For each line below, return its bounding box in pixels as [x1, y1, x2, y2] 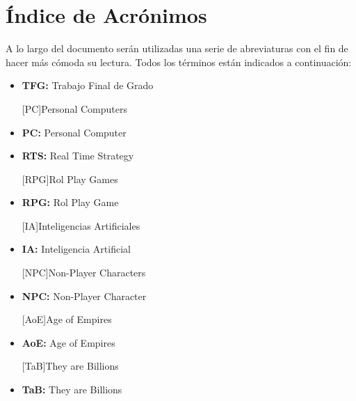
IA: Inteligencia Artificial [22, 242, 131, 256]
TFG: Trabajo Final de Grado [22, 78, 154, 93]
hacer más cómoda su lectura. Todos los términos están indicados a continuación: [6, 54, 352, 69]
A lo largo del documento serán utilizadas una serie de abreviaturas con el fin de [6, 41, 348, 56]
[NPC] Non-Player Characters [22, 265, 146, 280]
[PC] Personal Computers [22, 101, 127, 116]
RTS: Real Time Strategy [22, 148, 134, 163]
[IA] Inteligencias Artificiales [22, 218, 140, 233]
